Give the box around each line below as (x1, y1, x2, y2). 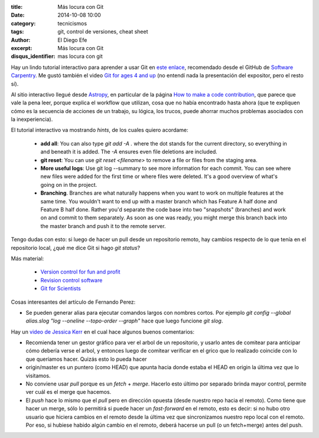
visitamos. (25, 372, 51, 379)
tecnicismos (57, 19, 87, 27)
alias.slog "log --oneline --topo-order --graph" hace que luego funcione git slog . (25, 317, 223, 324)
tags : (11, 28, 24, 35)
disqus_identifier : (11, 53, 56, 60)
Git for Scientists (40, 285, 81, 292)
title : (11, 4, 23, 10)
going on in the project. (40, 181, 97, 188)
